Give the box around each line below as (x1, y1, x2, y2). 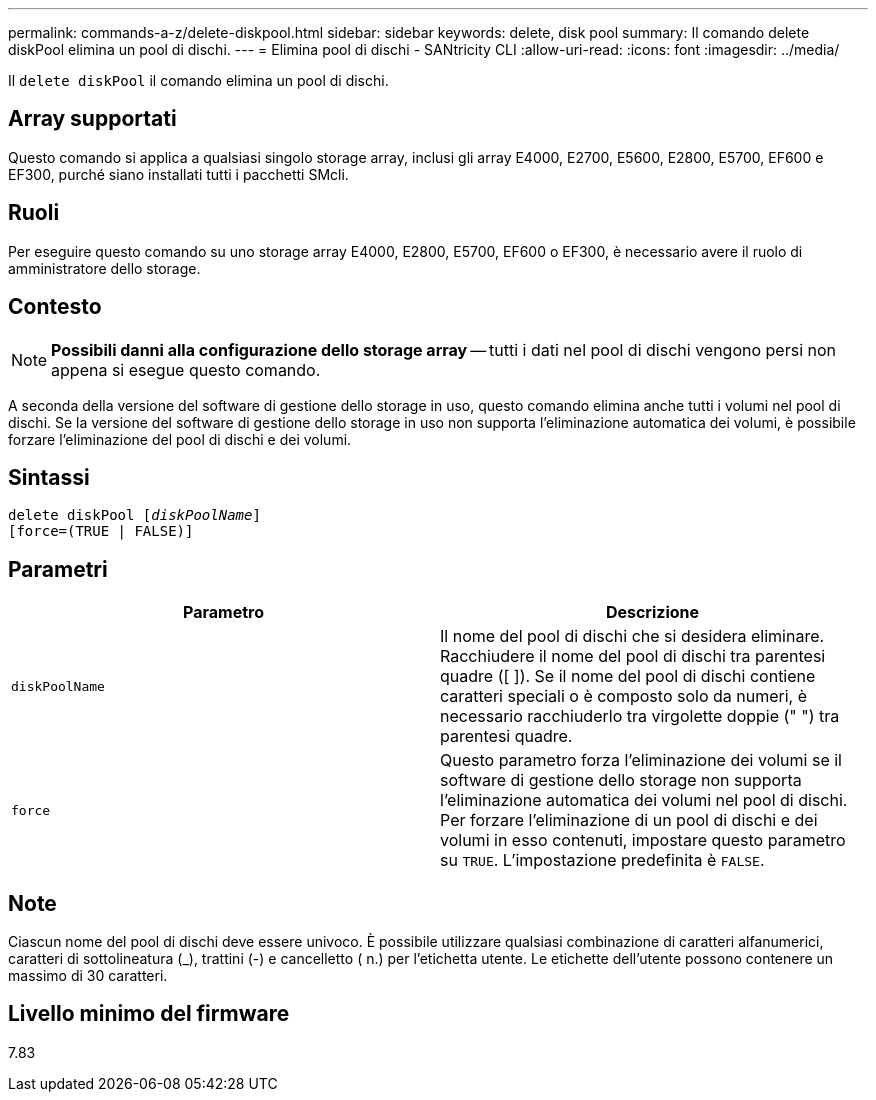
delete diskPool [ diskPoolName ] (8, 507, 261, 524)
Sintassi (8, 464, 90, 490)
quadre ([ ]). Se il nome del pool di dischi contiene (440, 666, 816, 687)
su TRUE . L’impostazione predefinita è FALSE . (440, 850, 765, 871)
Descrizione (605, 602, 700, 623)
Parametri (8, 556, 108, 582)
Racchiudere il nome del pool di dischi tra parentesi (440, 646, 826, 667)
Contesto (8, 294, 102, 320)
